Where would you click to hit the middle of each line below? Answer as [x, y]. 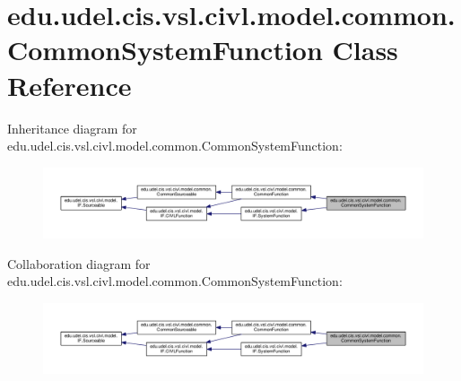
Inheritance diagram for [72, 128]
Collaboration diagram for [79, 263]
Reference [70, 85]
